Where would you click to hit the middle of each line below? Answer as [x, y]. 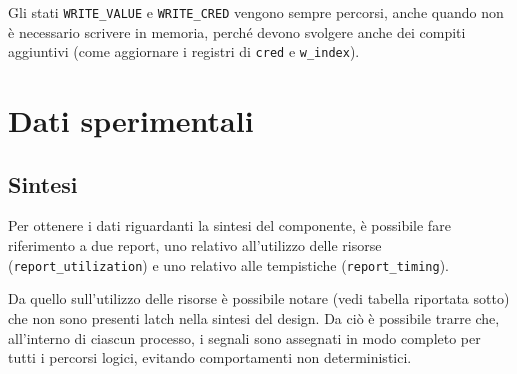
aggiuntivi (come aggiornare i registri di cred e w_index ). [184, 51]
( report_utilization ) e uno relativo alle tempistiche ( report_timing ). [228, 264]
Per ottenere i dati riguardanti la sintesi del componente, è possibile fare [229, 225]
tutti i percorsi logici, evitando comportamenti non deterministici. [210, 357]
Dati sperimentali [131, 120]
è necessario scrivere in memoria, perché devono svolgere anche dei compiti [237, 31]
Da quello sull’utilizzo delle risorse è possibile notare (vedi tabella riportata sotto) [259, 298]
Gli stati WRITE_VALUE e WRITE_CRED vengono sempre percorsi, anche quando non [256, 12]
